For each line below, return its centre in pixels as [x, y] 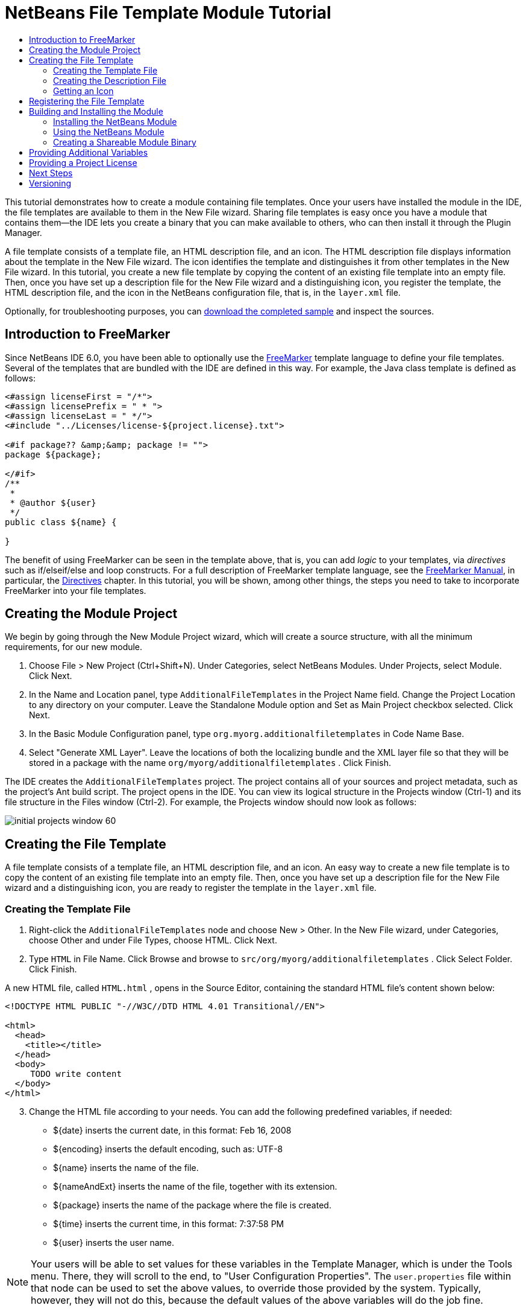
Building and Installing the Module [96, 111]
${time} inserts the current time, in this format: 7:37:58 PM [169, 1224]
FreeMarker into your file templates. [76, 590]
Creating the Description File [110, 80]
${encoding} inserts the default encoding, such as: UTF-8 [168, 1149]
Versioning [50, 183]
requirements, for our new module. [74, 647]
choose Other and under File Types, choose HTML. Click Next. [153, 940]
